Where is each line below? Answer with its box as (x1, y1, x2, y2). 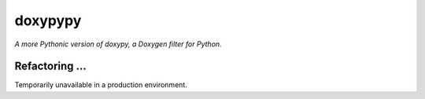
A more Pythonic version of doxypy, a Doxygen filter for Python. (14, 39, 222, 49)
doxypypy (14, 12, 82, 29)
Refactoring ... (14, 60, 87, 73)
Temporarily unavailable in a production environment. (14, 80, 188, 90)
